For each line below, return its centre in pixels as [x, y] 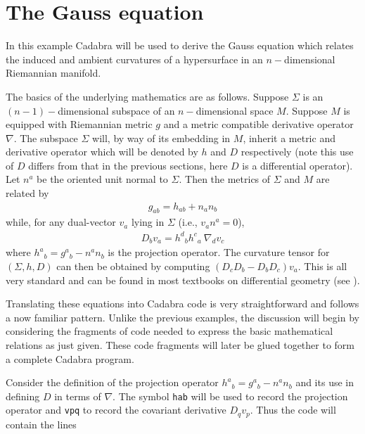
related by [27, 193]
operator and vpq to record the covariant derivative [116, 410]
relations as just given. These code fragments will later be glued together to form [180, 344]
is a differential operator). [297, 165]
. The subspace [46, 138]
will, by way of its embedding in [161, 138]
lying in [148, 222]
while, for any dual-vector [61, 222]
